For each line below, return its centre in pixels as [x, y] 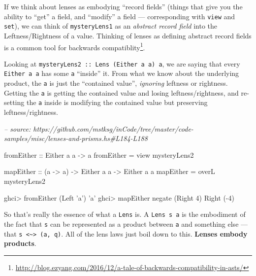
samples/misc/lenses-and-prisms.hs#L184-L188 [76, 138]
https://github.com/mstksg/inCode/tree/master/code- [113, 128]
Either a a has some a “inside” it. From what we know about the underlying [122, 73]
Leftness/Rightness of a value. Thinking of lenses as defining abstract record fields [128, 35]
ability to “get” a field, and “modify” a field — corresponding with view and [120, 16]
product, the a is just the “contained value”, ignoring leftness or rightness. [116, 83]
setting [14, 102]
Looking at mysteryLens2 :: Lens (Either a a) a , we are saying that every [122, 63]
